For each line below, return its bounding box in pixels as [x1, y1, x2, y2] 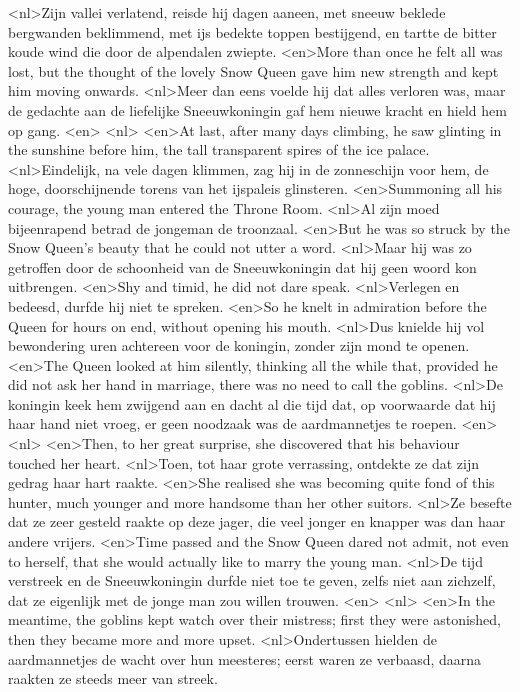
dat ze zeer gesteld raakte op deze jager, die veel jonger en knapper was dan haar [8, 511, 506, 532]
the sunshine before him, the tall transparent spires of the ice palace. [8, 139, 430, 160]
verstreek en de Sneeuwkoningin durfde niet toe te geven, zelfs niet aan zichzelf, [8, 570, 496, 591]
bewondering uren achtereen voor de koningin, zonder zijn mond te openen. [8, 335, 470, 356]
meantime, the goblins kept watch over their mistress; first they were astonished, [8, 609, 502, 630]
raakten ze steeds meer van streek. [8, 668, 218, 689]
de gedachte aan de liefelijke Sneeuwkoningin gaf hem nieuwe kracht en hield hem [8, 99, 507, 120]
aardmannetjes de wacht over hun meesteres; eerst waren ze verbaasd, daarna [8, 648, 482, 669]
